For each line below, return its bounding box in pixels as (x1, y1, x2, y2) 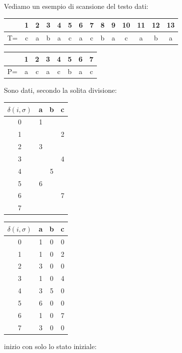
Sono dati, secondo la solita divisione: (4, 85, 117, 95)
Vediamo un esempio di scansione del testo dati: (4, 1, 149, 11)
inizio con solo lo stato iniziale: (4, 341, 97, 351)
